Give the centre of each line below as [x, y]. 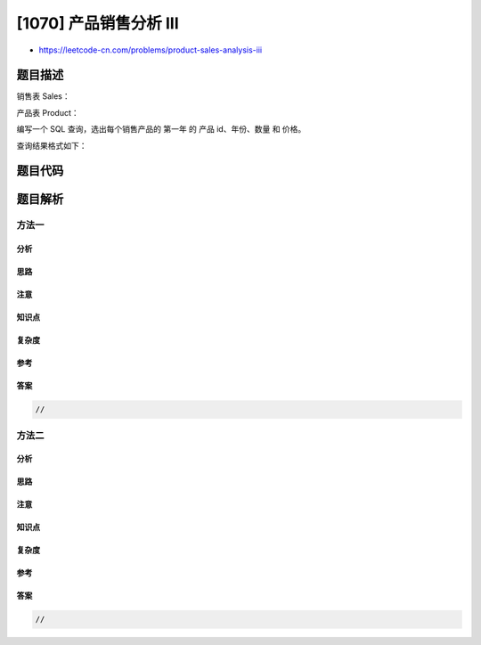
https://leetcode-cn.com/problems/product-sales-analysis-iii [151, 50]
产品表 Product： [48, 112]
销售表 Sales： [43, 96]
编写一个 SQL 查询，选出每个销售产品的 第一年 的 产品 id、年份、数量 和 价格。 [161, 129]
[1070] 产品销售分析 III [98, 23]
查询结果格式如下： [52, 145]
